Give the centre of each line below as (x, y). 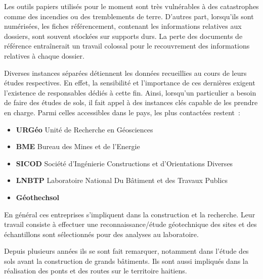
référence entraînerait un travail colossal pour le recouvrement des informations (127, 46)
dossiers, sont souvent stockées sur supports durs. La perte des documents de (123, 36)
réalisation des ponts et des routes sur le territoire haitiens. (96, 271)
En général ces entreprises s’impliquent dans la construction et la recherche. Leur (130, 214)
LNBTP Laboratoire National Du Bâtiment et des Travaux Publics (122, 180)
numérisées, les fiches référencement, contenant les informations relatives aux (123, 26)
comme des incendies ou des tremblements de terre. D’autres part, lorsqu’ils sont (129, 16)
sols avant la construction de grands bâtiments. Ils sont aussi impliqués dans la (126, 261)
